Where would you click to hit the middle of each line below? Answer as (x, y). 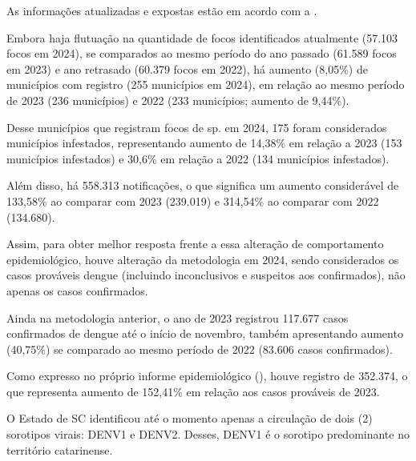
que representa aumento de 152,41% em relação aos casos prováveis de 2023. (193, 391)
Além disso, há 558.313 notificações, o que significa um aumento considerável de (203, 185)
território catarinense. (60, 449)
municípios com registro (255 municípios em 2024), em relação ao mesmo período (206, 84)
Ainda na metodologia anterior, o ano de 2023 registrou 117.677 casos (178, 317)
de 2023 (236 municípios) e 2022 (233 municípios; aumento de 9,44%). (178, 100)
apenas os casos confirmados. (77, 290)
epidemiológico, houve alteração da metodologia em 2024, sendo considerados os (203, 259)
